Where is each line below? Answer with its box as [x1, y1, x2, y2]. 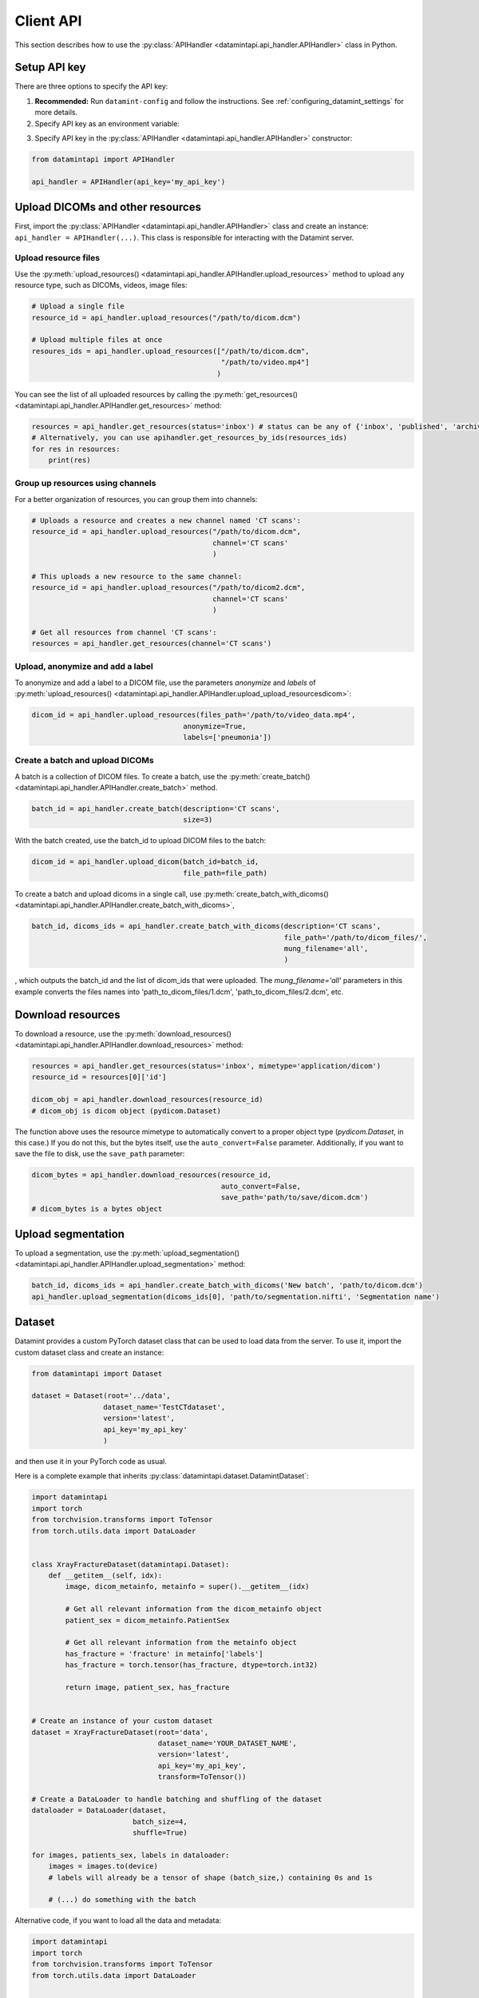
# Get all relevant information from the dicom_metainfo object [65, 1605, 323, 1614]
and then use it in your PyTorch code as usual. [14, 1456, 168, 1466]
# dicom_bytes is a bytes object [31, 1204, 163, 1213]
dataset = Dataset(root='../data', [31, 1391, 171, 1400]
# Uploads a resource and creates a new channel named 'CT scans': [31, 515, 302, 525]
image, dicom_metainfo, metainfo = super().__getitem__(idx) [65, 1582, 310, 1591]
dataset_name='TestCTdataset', [102, 1403, 226, 1411]
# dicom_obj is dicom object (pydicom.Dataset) [31, 1106, 221, 1115]
